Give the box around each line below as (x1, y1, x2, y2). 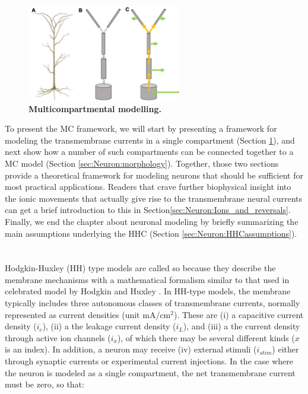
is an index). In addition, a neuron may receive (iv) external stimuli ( (5, 343, 257, 355)
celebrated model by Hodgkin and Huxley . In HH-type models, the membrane (5, 285, 291, 297)
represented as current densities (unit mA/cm (5, 308, 171, 320)
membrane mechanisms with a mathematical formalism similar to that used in (5, 273, 290, 285)
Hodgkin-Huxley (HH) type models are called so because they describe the (5, 262, 276, 274)
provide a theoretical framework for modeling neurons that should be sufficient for (5, 169, 303, 181)
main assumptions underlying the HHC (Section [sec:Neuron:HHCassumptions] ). (5, 227, 297, 239)
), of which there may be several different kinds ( (117, 331, 295, 344)
